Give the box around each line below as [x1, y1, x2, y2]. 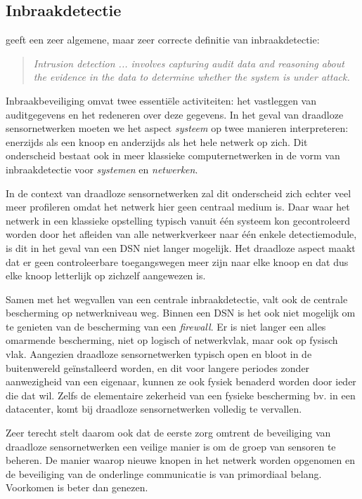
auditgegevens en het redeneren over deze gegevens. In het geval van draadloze [6, 107, 344, 121]
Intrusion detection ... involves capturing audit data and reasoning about [33, 55, 344, 70]
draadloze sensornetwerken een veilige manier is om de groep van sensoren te [6, 439, 336, 453]
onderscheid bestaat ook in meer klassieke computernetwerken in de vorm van [6, 148, 340, 163]
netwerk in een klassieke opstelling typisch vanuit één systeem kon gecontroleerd [6, 213, 351, 227]
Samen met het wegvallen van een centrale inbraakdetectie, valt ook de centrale [6, 291, 348, 306]
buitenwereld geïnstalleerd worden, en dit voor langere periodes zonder [6, 360, 310, 375]
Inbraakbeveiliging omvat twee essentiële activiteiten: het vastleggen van [6, 93, 316, 107]
